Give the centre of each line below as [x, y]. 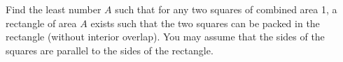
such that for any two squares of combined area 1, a [226, 9]
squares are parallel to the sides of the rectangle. [110, 50]
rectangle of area [41, 23]
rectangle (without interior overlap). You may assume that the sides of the [165, 37]
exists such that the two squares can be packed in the [205, 23]
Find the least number [54, 9]
